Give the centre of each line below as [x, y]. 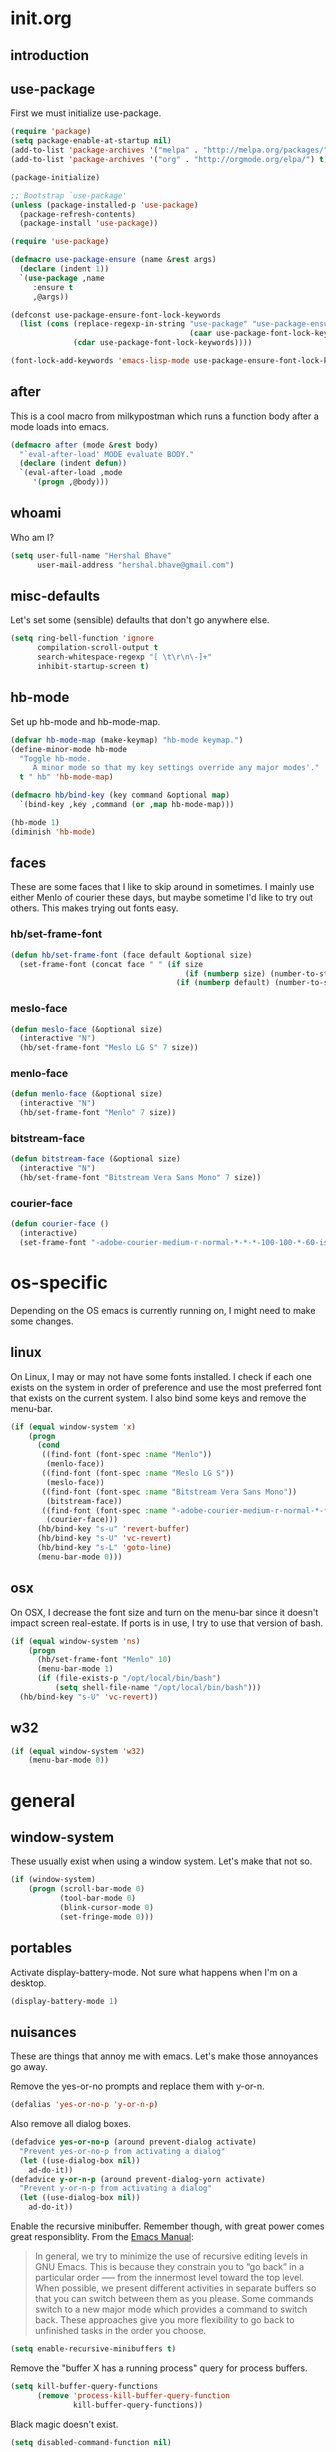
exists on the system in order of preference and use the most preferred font [166, 1387]
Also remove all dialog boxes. [71, 2124]
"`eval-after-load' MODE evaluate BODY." [107, 454]
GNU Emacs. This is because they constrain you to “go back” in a [169, 2267]
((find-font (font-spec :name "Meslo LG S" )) [138, 1473]
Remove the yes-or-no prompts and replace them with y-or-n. [137, 2086]
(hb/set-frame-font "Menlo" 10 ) [104, 1660]
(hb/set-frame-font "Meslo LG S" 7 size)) [109, 1048]
